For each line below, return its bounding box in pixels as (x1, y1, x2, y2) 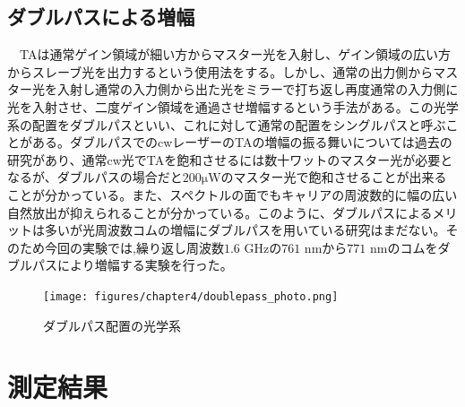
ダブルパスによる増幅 (7, 3, 195, 30)
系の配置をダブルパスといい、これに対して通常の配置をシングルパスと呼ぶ (7, 115, 446, 134)
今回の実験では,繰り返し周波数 (44, 238, 224, 256)
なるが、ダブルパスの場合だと (7, 168, 183, 186)
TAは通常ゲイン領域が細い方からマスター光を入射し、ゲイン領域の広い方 (19, 45, 451, 64)
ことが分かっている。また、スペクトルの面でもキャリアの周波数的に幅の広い (7, 185, 458, 203)
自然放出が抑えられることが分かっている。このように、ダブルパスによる (7, 203, 433, 221)
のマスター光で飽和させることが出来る (220, 168, 447, 186)
